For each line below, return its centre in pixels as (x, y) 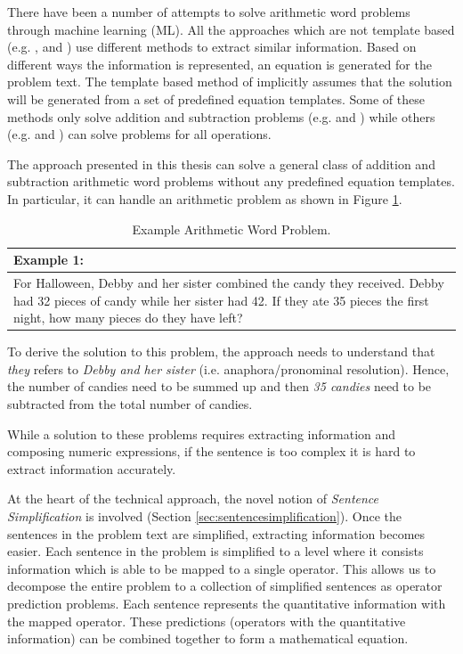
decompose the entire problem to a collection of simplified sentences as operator (225, 586)
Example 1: (49, 260)
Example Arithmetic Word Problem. (231, 229)
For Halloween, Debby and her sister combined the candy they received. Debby (229, 282)
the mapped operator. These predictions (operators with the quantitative (207, 621)
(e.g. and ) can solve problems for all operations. (139, 134)
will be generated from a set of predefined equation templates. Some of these (216, 98)
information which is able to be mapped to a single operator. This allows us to (222, 568)
